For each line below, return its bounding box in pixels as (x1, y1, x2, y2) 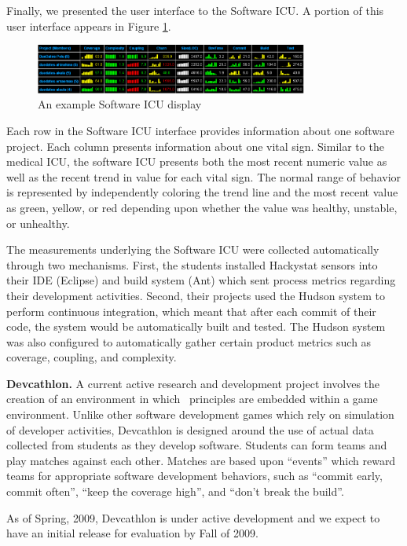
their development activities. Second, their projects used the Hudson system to (6, 287, 386, 303)
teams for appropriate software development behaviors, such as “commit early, (6, 467, 383, 484)
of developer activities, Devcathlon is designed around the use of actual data (6, 421, 374, 438)
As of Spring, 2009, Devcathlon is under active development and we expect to (6, 509, 380, 526)
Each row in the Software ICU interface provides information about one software (6, 122, 394, 138)
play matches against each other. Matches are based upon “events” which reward (6, 452, 396, 468)
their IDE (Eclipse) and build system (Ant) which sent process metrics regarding (6, 272, 396, 288)
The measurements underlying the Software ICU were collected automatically (6, 241, 379, 258)
